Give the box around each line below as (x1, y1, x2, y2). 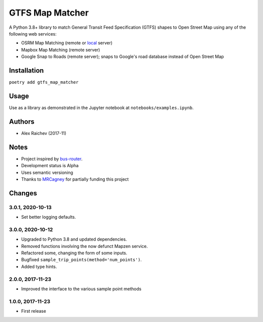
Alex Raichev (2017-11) (21, 130, 67, 136)
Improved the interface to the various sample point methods (21, 285, 142, 292)
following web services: (9, 31, 57, 37)
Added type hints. (21, 264, 57, 269)
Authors (9, 117, 35, 126)
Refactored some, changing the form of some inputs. (21, 250, 128, 256)
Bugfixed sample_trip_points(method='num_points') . (21, 257, 142, 263)
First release (21, 308, 46, 314)
